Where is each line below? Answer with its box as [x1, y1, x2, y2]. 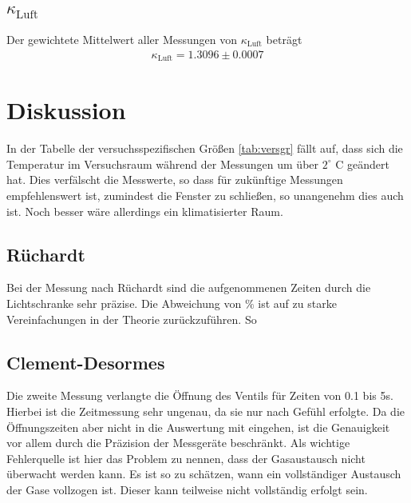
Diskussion [6, 94, 126, 126]
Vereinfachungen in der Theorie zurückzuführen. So [6, 310, 257, 327]
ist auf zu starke [258, 294, 337, 311]
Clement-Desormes [6, 349, 165, 374]
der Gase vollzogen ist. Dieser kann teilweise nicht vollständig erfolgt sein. [6, 481, 368, 497]
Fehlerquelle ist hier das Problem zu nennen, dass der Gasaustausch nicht [6, 449, 366, 466]
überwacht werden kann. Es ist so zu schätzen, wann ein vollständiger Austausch [6, 465, 401, 482]
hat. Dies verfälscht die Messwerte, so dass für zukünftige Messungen [6, 171, 343, 188]
